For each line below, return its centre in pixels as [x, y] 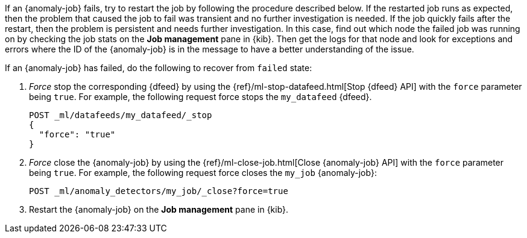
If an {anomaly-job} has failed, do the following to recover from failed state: [159, 68]
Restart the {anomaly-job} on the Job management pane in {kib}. [159, 209]
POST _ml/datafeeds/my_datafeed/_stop [121, 115]
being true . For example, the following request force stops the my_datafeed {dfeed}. [200, 97]
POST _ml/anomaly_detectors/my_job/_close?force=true [159, 191]
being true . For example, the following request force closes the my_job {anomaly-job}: [203, 173]
